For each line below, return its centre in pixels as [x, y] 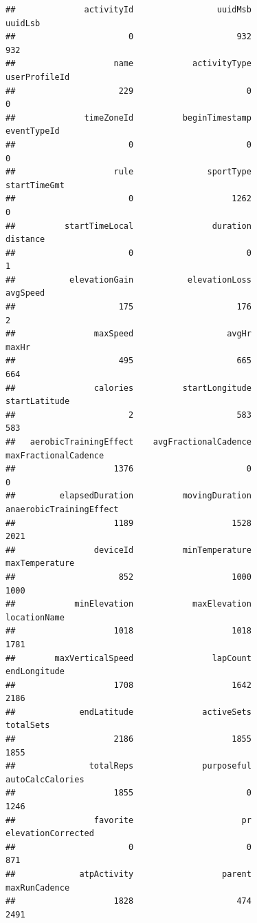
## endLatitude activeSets [128, 712]
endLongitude [35, 672]
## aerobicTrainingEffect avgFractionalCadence [128, 442]
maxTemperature [40, 564]
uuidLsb [23, 23]
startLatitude [38, 402]
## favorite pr [128, 820]
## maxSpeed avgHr [128, 334]
